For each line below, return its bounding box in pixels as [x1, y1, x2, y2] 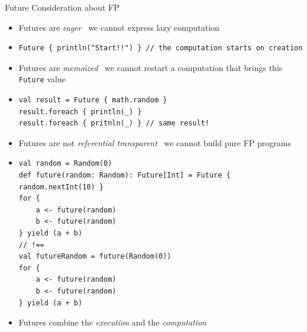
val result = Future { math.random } [18, 96, 167, 105]
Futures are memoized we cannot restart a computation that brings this [18, 61, 283, 73]
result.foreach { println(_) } [18, 107, 142, 116]
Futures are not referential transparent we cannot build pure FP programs [18, 136, 291, 149]
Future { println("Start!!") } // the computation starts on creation [18, 44, 303, 53]
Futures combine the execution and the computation [18, 316, 206, 328]
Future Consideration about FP [5, 1, 119, 13]
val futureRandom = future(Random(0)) [18, 252, 172, 261]
